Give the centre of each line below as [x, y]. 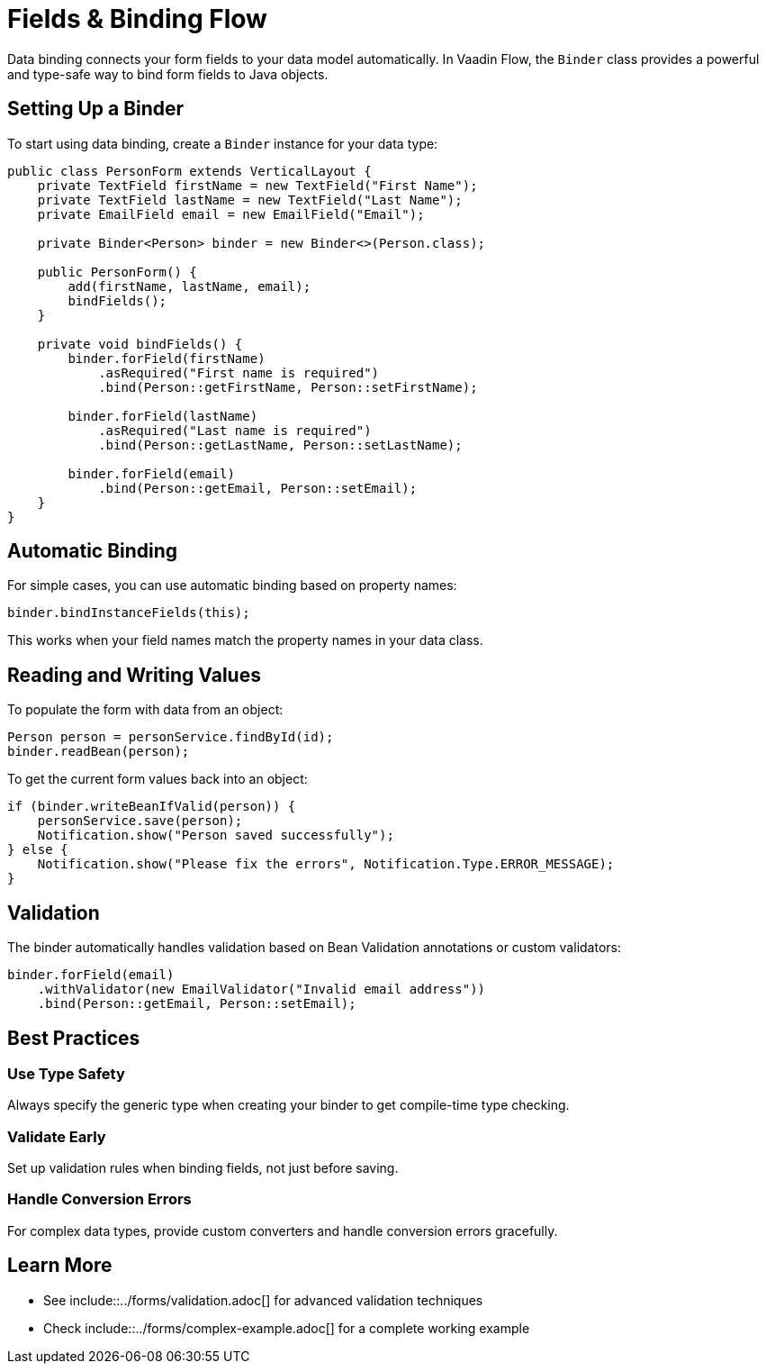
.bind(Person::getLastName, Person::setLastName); [280, 445]
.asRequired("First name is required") [239, 372]
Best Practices [74, 1038]
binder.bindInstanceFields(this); [129, 613]
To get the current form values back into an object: [158, 779]
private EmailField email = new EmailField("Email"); [231, 214]
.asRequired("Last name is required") [235, 430]
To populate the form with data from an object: [145, 710]
